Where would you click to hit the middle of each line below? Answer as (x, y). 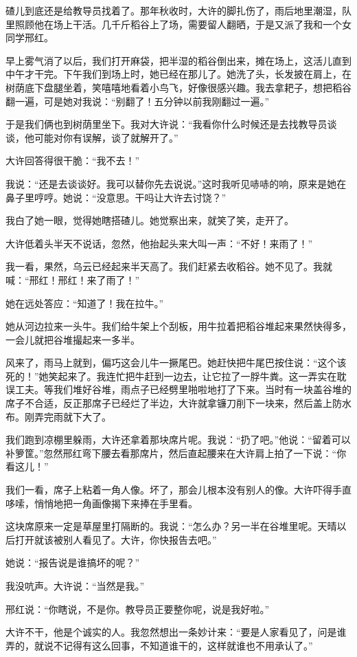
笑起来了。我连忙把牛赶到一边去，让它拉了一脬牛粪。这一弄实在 (193, 376)
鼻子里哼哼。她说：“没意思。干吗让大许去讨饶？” (116, 197)
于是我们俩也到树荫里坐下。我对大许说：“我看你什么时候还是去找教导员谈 (171, 124)
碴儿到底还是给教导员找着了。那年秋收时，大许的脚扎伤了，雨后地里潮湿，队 (178, 10)
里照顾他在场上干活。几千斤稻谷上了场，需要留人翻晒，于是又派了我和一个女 (178, 24)
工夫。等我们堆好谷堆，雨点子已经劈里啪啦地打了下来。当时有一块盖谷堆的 (183, 389)
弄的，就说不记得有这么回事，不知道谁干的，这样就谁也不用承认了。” (159, 645)
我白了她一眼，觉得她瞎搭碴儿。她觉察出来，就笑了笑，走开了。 (150, 220)
